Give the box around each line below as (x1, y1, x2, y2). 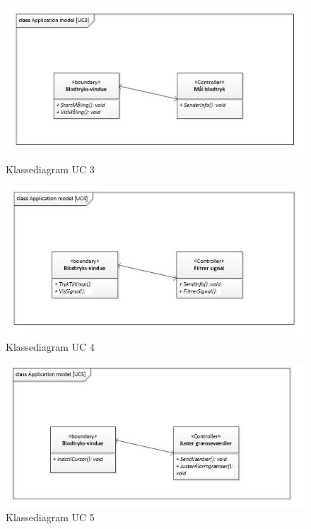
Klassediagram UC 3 (6, 161, 95, 176)
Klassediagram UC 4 (6, 339, 95, 354)
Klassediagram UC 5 (6, 510, 95, 525)
